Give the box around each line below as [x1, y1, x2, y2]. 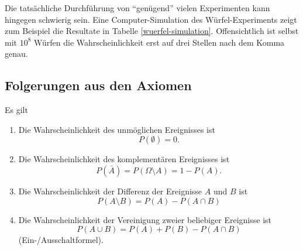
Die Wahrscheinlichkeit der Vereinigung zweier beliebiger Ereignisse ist [18, 213, 272, 225]
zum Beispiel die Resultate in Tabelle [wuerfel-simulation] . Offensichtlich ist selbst [5, 25, 299, 37]
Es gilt [5, 104, 28, 116]
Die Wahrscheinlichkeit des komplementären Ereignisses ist [18, 153, 230, 165]
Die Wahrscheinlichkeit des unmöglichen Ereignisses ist [18, 123, 215, 135]
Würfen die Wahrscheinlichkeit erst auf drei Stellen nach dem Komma [34, 36, 285, 48]
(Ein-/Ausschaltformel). [18, 234, 104, 246]
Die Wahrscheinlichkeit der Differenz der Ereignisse [18, 184, 202, 197]
